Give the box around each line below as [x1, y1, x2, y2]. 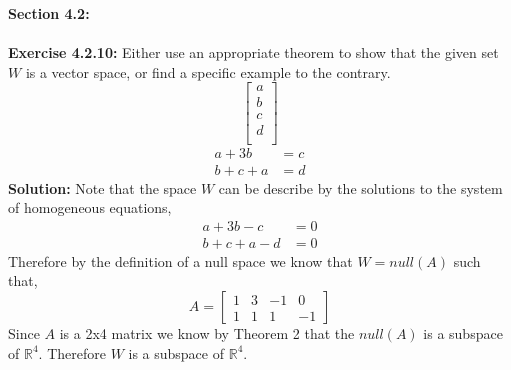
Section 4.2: [8, 3, 90, 23]
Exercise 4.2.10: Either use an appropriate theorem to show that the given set [8, 42, 499, 63]
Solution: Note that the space [8, 177, 197, 198]
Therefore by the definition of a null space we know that [8, 250, 353, 271]
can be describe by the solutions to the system [218, 177, 503, 198]
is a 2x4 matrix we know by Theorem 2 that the [59, 323, 355, 344]
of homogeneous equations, [8, 197, 172, 218]
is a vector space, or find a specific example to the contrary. [25, 61, 391, 82]
